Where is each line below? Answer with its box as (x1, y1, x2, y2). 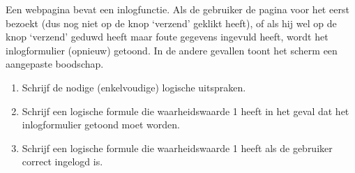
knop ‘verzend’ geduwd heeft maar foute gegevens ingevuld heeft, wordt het (6, 29, 328, 44)
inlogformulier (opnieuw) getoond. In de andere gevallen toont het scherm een (6, 43, 338, 57)
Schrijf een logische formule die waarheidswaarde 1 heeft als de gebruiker (22, 140, 333, 155)
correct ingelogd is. (22, 154, 103, 169)
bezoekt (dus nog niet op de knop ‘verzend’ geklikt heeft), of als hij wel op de (6, 15, 337, 30)
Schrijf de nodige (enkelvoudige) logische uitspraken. (22, 80, 246, 94)
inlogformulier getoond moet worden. (22, 117, 180, 132)
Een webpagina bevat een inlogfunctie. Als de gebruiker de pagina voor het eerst (6, 2, 349, 16)
